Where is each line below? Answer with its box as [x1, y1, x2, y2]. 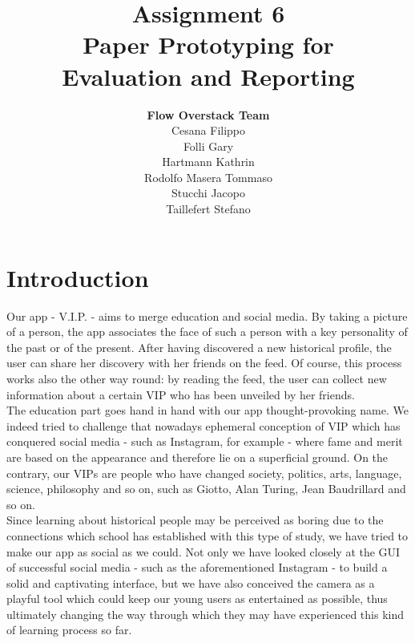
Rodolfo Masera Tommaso [144, 168, 272, 185]
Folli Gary [183, 137, 234, 154]
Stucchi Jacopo [171, 184, 245, 201]
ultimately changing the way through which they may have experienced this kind [6, 605, 405, 622]
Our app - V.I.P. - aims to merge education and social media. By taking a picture [6, 307, 408, 324]
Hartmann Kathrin [162, 153, 255, 170]
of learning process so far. [6, 621, 132, 638]
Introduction [6, 261, 149, 293]
